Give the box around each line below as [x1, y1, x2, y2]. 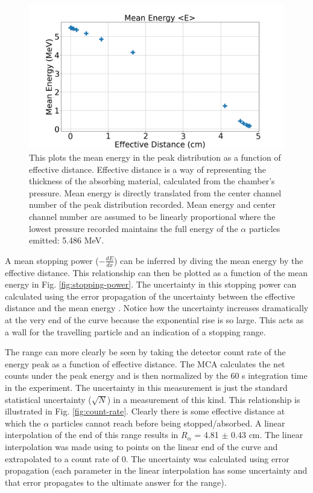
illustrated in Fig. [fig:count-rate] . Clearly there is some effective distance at [5, 405, 285, 417]
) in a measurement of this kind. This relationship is [107, 393, 300, 405]
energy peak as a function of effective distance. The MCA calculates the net [5, 357, 285, 370]
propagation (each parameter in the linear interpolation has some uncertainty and [5, 464, 308, 477]
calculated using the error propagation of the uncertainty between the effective [5, 289, 295, 302]
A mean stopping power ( [5, 254, 99, 266]
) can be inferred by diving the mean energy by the [113, 254, 303, 266]
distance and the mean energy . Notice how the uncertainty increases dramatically [5, 301, 309, 314]
